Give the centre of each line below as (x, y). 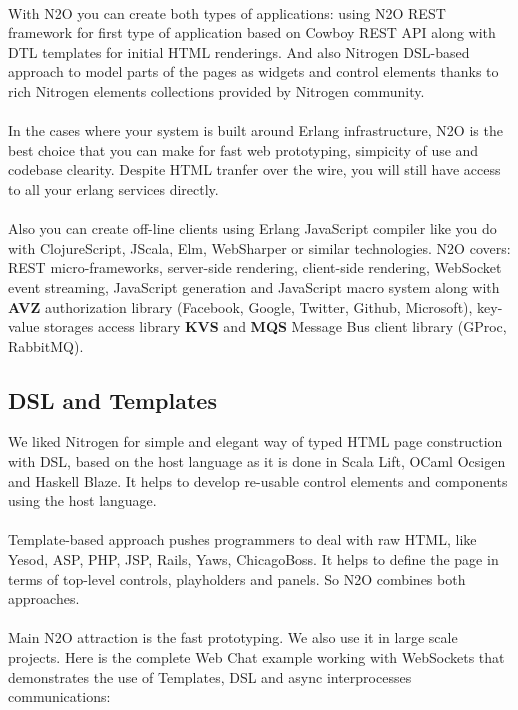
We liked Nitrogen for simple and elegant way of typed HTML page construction (255, 441)
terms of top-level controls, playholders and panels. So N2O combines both (237, 578)
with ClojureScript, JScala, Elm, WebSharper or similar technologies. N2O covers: (259, 247)
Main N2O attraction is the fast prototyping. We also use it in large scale (233, 637)
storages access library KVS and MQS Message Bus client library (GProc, (275, 326)
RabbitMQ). (46, 345)
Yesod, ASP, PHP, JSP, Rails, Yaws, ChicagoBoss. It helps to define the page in (253, 559)
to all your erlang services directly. (113, 188)
